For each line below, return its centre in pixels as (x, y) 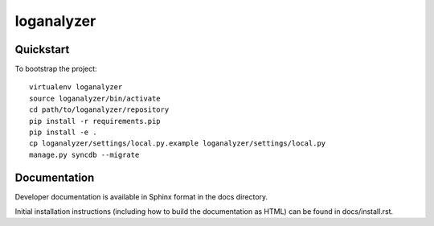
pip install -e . (63, 132)
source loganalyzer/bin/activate (95, 98)
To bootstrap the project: (56, 69)
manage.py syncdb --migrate (84, 154)
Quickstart (42, 49)
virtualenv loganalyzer (76, 87)
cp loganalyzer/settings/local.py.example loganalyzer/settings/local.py (178, 144)
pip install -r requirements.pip (95, 121)
